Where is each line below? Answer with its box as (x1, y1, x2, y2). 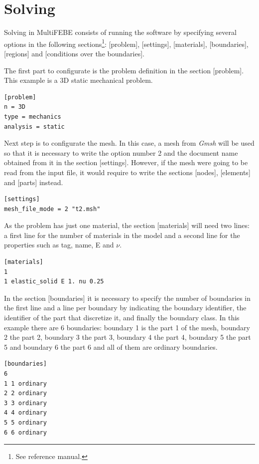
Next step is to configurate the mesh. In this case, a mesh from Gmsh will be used (4, 138, 255, 148)
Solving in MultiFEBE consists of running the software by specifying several (4, 27, 237, 37)
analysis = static (4, 123, 65, 130)
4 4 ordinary (4, 409, 47, 417)
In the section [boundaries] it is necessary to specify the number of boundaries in (4, 292, 251, 303)
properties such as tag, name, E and (4, 239, 114, 250)
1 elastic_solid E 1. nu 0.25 (4, 278, 104, 285)
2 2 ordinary (4, 390, 47, 397)
